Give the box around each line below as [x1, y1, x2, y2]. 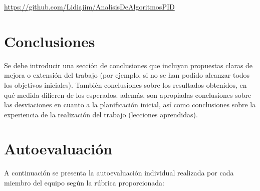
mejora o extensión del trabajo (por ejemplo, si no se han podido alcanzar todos [4, 70, 250, 80]
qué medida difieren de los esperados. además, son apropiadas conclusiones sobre [4, 89, 251, 100]
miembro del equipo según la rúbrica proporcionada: [4, 177, 164, 187]
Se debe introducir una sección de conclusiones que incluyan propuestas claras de [4, 60, 253, 70]
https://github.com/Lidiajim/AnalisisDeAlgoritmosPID [4, 2, 175, 12]
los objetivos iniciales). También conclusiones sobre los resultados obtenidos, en [4, 79, 247, 90]
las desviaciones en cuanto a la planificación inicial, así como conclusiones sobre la [4, 99, 256, 110]
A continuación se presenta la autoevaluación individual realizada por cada [4, 167, 234, 178]
